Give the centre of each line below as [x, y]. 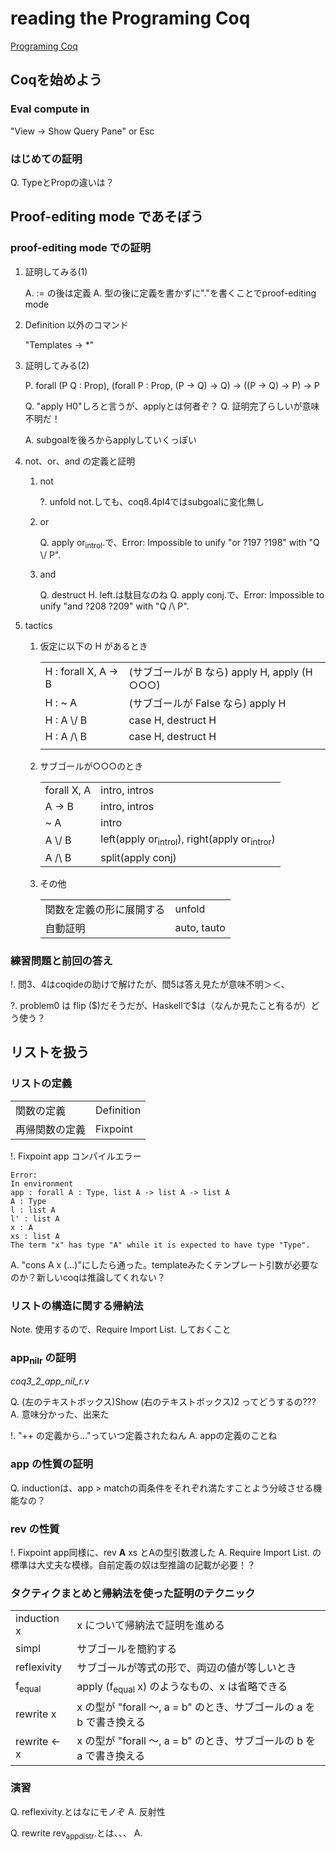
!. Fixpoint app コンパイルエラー [76, 1156]
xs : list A [35, 1236]
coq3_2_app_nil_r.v [50, 1381]
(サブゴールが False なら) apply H [207, 704]
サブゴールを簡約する [127, 1649]
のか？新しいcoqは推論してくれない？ [88, 1277]
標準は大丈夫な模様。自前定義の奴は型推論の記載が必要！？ [133, 1565]
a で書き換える [111, 1755]
